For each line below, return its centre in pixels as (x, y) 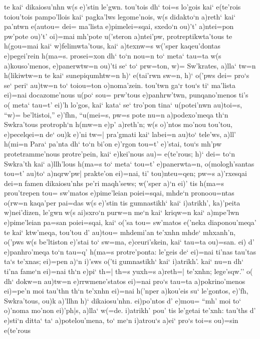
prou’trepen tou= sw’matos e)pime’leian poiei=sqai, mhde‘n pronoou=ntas (119, 193)
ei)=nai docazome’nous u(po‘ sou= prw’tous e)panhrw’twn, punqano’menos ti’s (126, 95)
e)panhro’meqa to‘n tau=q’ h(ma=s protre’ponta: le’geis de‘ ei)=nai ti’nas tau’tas (130, 251)
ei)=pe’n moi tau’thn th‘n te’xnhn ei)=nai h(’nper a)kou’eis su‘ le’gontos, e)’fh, (126, 291)
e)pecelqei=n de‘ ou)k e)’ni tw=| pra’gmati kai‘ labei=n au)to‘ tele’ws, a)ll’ (120, 134)
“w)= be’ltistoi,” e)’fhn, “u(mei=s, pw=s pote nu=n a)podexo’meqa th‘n (116, 114)
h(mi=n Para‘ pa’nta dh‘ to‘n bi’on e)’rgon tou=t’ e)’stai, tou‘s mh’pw (113, 144)
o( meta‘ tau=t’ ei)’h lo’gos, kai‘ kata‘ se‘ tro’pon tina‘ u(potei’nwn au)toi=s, (123, 104)
